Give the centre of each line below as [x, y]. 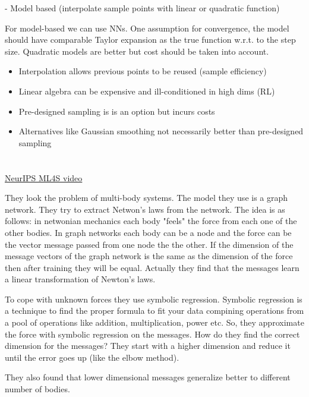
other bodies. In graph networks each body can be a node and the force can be [148, 232]
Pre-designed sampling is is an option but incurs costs [117, 111]
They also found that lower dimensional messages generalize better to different [148, 377]
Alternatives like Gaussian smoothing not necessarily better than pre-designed [161, 131]
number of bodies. [37, 389]
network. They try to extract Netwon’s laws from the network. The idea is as [145, 209]
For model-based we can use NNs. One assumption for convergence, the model [147, 28]
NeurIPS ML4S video [44, 177]
